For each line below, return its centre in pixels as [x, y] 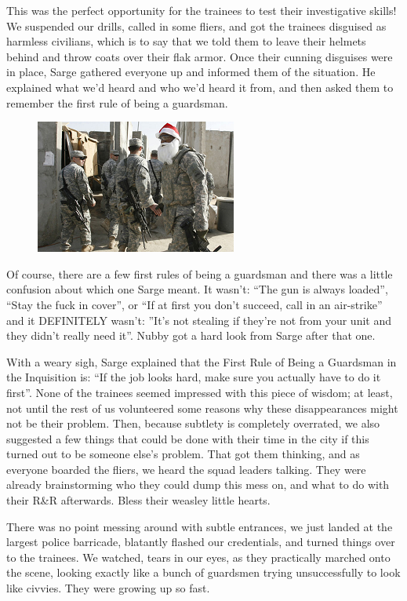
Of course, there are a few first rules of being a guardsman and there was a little [200, 273]
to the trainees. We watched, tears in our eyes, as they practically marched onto [198, 557]
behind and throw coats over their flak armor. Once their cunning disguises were [200, 56]
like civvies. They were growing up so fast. [108, 588]
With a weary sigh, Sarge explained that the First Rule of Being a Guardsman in [202, 361]
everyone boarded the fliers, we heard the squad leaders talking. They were [186, 469]
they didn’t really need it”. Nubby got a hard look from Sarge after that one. [191, 335]
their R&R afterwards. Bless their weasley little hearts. [138, 500]
